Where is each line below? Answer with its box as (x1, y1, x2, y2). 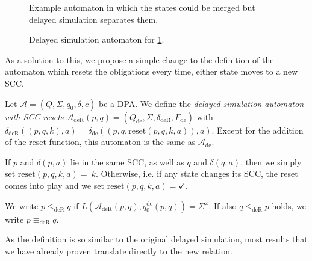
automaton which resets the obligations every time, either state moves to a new (5, 65, 298, 78)
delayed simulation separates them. (29, 13, 158, 25)
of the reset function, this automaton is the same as (5, 135, 196, 148)
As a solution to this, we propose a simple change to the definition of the (5, 53, 274, 66)
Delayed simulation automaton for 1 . (29, 33, 164, 46)
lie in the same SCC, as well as (70, 155, 184, 168)
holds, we (272, 199, 306, 212)
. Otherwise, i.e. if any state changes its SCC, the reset (95, 167, 298, 180)
